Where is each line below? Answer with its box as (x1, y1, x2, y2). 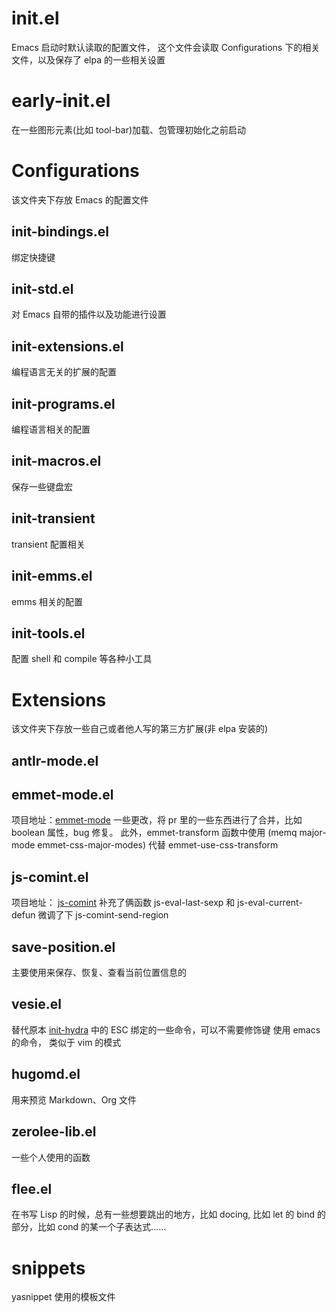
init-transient (11, 510, 96, 527)
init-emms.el (11, 568, 93, 585)
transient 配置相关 (11, 538, 86, 550)
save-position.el (11, 938, 116, 956)
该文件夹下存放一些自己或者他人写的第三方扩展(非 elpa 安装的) (11, 723, 269, 735)
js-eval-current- (237, 897, 303, 909)
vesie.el (11, 996, 62, 1013)
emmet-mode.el (11, 787, 114, 804)
